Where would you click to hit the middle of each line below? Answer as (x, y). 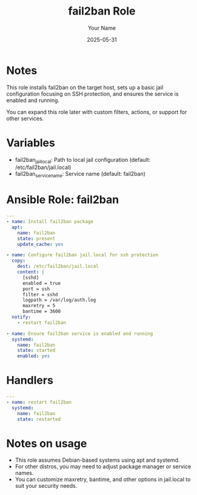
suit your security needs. (46, 486)
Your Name (102, 28)
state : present (36, 238)
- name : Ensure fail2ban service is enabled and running (80, 334)
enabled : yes (34, 356)
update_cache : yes (40, 244)
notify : (22, 317)
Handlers (30, 380)
